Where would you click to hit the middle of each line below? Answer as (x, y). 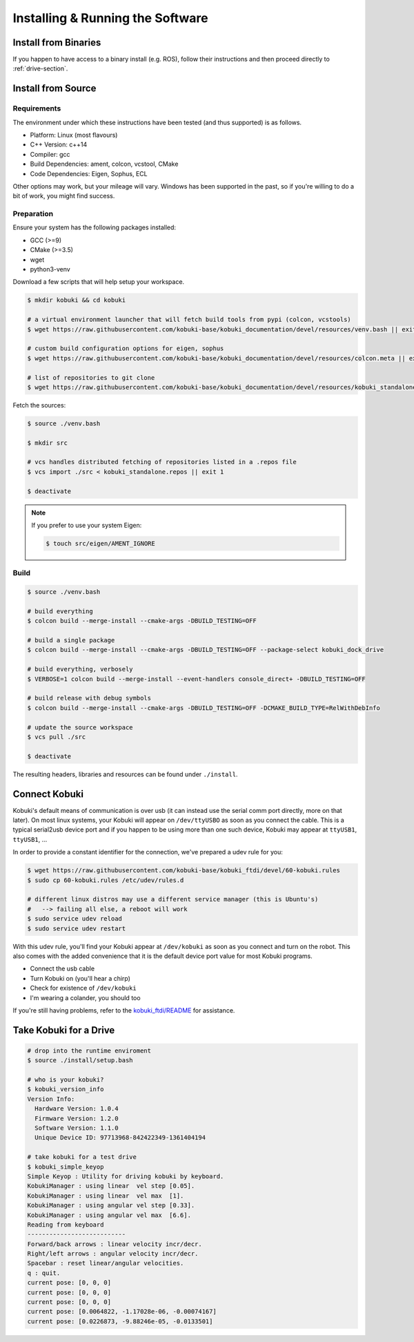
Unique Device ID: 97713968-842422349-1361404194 (120, 1138)
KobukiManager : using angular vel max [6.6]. (109, 1215)
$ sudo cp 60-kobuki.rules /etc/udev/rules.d (106, 880)
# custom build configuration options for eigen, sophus (126, 348)
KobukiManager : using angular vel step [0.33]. (111, 1206)
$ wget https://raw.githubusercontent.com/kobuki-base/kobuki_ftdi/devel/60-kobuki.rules (184, 871)
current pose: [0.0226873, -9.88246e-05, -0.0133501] (120, 1321)
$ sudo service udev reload (75, 919)
